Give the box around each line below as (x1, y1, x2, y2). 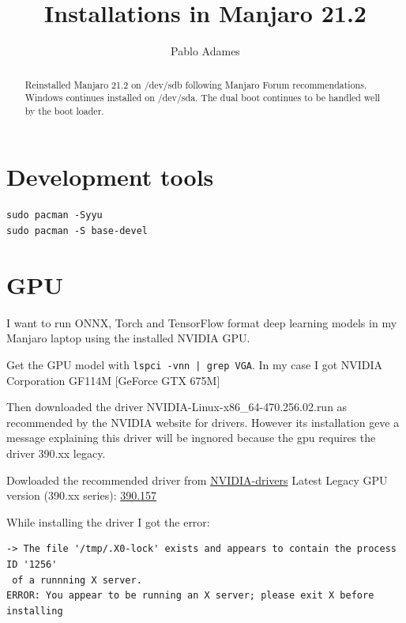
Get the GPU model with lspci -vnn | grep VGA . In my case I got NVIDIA (6, 356, 383, 372)
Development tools (6, 160, 214, 193)
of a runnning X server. (12, 574, 142, 586)
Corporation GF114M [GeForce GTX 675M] (6, 372, 220, 388)
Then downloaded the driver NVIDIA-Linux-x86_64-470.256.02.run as (6, 398, 348, 415)
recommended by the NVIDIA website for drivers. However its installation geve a (6, 413, 400, 430)
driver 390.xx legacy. (6, 444, 106, 461)
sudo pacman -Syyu (6, 210, 103, 221)
